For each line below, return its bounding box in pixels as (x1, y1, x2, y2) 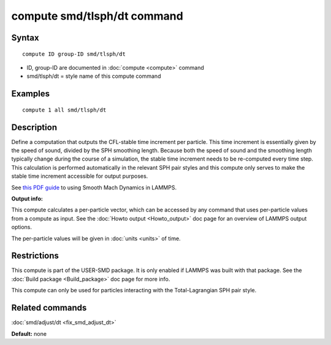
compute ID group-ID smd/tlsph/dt (22, 50, 126, 58)
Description (11, 122, 58, 132)
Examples (11, 89, 50, 99)
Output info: (11, 195, 43, 202)
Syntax (11, 32, 39, 43)
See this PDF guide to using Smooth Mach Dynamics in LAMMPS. (11, 184, 177, 191)
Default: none (11, 330, 47, 337)
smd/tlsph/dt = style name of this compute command (26, 72, 161, 80)
